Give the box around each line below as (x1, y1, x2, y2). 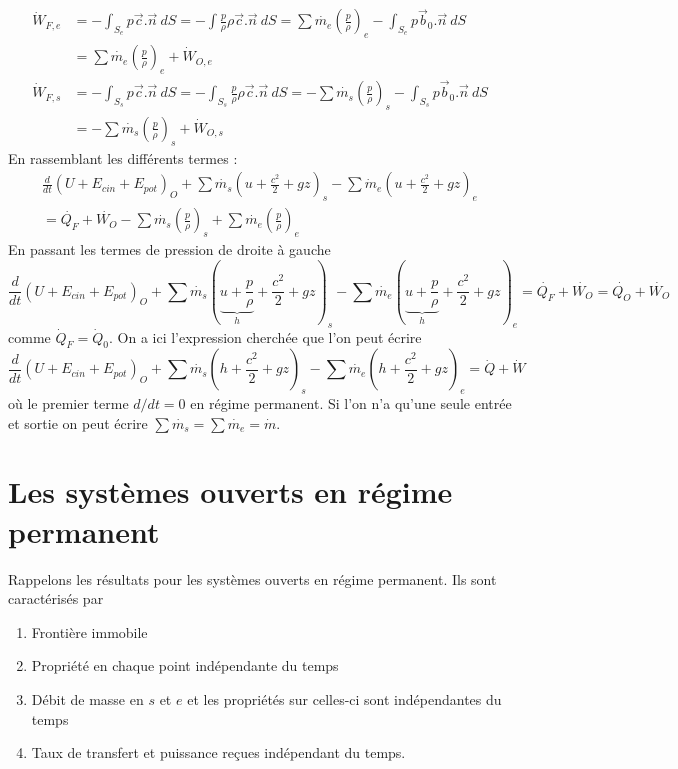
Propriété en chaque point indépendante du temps (31, 655, 339, 676)
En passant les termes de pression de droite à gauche (8, 239, 331, 259)
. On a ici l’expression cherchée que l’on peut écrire (109, 326, 422, 347)
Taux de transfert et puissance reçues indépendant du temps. (31, 742, 406, 763)
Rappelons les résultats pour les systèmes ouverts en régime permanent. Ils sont (8, 568, 497, 589)
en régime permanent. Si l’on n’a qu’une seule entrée (190, 393, 512, 414)
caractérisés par (8, 588, 104, 609)
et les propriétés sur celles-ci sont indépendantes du (187, 688, 502, 709)
